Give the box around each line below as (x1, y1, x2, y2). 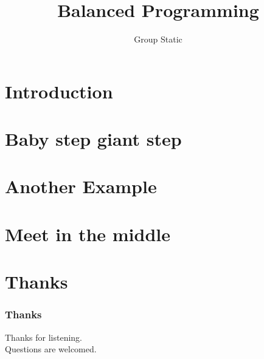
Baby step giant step (5, 126, 182, 151)
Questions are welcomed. (5, 343, 97, 355)
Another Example (5, 174, 157, 199)
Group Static (134, 33, 182, 46)
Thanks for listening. (5, 330, 82, 343)
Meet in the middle (5, 221, 170, 246)
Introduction (5, 78, 113, 103)
